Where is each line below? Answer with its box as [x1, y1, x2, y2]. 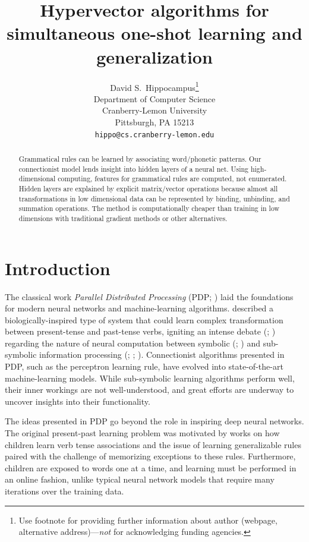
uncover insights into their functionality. [5, 395, 150, 407]
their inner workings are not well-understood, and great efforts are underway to [5, 383, 294, 396]
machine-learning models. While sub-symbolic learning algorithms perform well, [5, 371, 295, 384]
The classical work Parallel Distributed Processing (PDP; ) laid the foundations [5, 290, 294, 302]
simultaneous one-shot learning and [7, 21, 302, 45]
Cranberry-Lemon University [102, 104, 207, 116]
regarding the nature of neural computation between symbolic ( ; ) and [5, 336, 261, 349]
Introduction [5, 256, 111, 280]
